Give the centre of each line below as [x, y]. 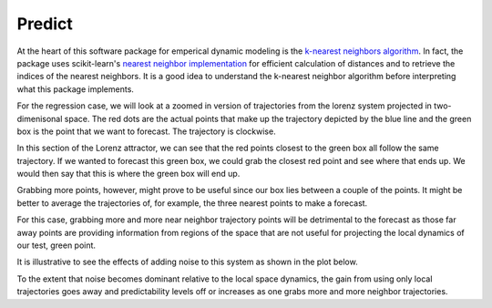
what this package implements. [75, 89]
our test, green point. [56, 245]
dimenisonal [40, 118]
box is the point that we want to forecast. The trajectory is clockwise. [147, 131]
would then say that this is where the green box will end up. [128, 174]
